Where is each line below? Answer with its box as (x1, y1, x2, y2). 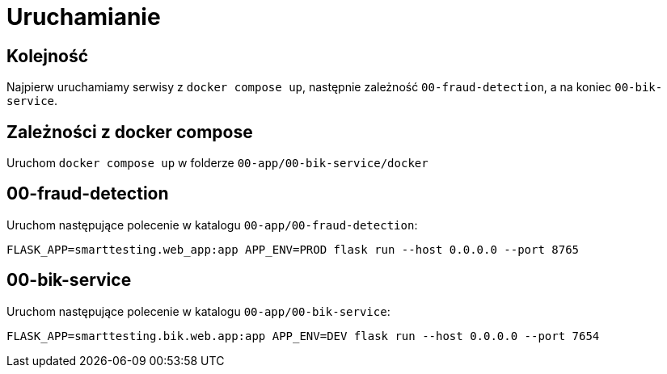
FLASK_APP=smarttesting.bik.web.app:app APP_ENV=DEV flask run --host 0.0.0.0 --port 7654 (6, 329, 600, 342)
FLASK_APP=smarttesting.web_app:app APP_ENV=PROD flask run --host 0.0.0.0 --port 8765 (6, 242, 580, 256)
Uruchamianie (6, 3, 161, 31)
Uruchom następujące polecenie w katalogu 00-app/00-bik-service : (6, 304, 390, 318)
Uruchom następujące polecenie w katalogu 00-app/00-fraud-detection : (6, 217, 418, 232)
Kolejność (6, 45, 89, 66)
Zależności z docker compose (6, 121, 253, 142)
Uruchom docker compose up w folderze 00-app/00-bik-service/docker (6, 156, 428, 170)
